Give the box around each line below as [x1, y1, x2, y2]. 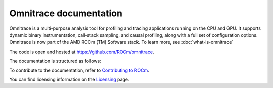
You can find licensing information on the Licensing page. [9, 76, 129, 82]
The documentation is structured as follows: [9, 58, 101, 64]
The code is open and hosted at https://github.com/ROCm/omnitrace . [9, 49, 154, 55]
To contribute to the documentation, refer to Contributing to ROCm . [9, 67, 149, 73]
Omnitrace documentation [9, 8, 122, 19]
